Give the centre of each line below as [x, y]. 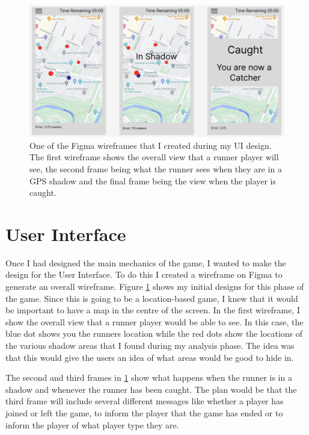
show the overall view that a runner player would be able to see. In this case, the [154, 321]
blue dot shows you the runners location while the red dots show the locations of [154, 333]
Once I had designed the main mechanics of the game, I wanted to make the [146, 262]
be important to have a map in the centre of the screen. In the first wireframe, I [153, 310]
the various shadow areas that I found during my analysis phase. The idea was [150, 345]
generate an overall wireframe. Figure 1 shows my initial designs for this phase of [155, 286]
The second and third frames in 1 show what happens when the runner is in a [149, 377]
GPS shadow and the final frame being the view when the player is [153, 180]
